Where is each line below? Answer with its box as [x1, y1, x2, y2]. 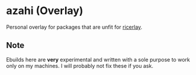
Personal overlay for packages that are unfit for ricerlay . [6, 23, 143, 30]
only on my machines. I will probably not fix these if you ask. [6, 62, 154, 69]
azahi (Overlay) [6, 4, 83, 18]
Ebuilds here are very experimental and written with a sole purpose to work [6, 56, 191, 63]
